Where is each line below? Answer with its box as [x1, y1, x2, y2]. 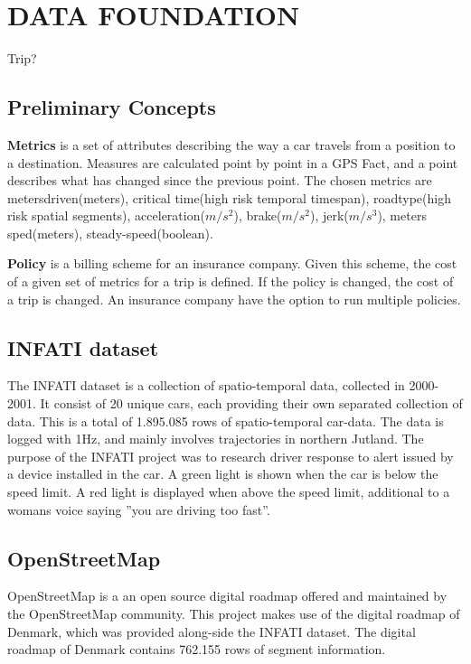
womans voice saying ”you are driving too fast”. [7, 500, 270, 519]
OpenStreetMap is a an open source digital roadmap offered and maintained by [7, 586, 447, 605]
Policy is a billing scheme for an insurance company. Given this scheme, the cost [7, 254, 457, 273]
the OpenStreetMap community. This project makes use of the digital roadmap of [7, 604, 460, 623]
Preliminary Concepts [7, 93, 216, 121]
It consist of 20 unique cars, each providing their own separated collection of [40, 394, 463, 413]
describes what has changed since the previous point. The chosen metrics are [7, 171, 432, 190]
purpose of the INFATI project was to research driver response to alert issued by [7, 446, 454, 465]
